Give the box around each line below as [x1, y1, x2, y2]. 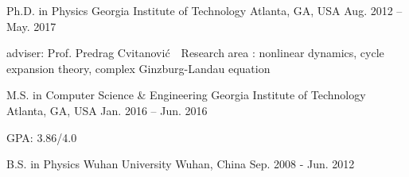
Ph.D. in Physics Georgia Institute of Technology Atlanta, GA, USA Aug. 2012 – [6, 2, 403, 18]
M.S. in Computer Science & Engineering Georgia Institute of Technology [6, 87, 366, 103]
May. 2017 [6, 17, 56, 34]
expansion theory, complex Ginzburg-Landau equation [6, 60, 271, 76]
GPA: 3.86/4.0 [6, 129, 77, 145]
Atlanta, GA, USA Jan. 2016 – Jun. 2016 [6, 102, 208, 118]
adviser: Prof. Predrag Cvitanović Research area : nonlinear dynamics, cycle [6, 44, 384, 61]
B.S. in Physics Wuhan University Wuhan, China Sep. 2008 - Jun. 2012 [6, 156, 355, 172]
